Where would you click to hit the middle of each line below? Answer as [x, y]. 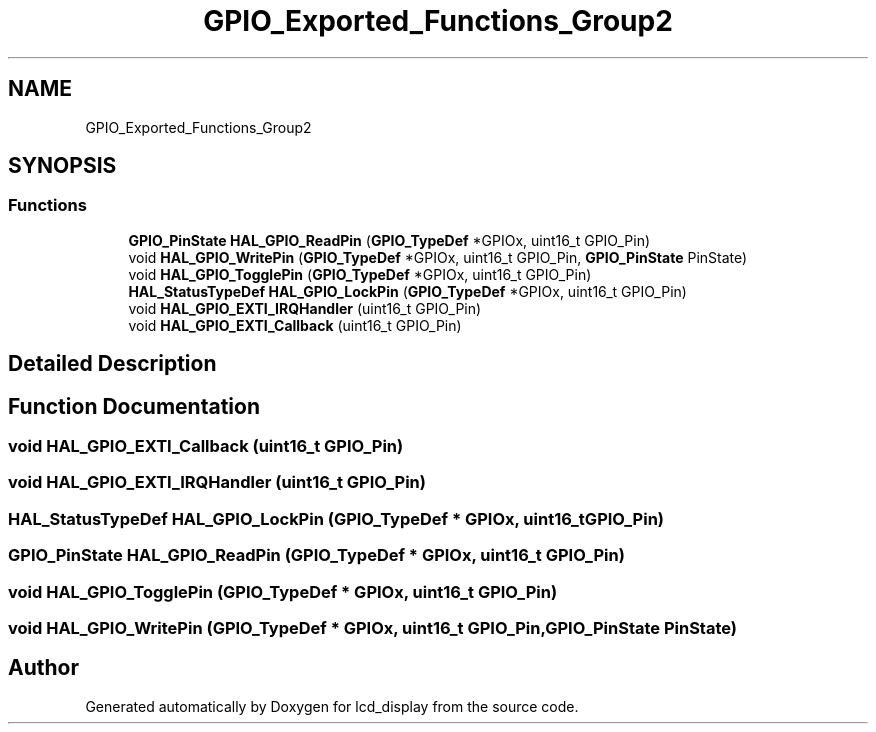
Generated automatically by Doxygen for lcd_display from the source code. [332, 706]
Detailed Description [112, 364]
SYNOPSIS [62, 166]
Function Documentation [134, 406]
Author [43, 668]
